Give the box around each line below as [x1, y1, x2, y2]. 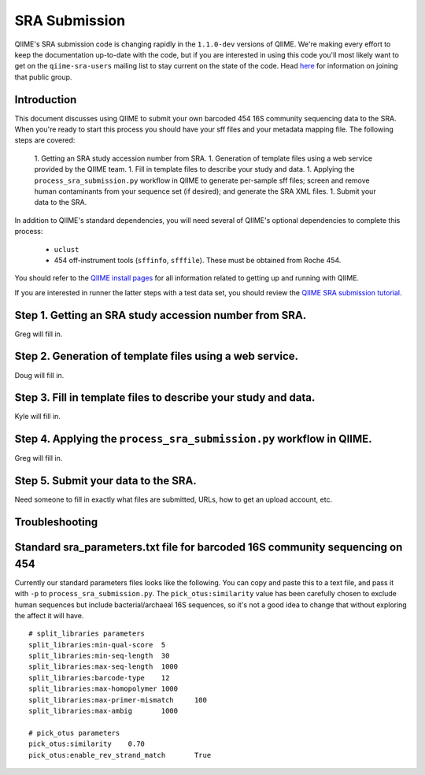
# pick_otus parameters [28, 729, 120, 737]
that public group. [14, 72, 72, 82]
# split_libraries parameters [28, 629, 146, 638]
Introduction [14, 93, 77, 106]
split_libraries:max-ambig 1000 [28, 706, 179, 716]
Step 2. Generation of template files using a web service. [14, 350, 299, 363]
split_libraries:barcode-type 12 [28, 673, 170, 682]
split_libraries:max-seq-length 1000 [28, 662, 179, 671]
